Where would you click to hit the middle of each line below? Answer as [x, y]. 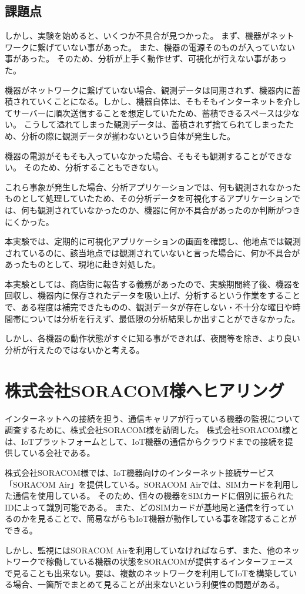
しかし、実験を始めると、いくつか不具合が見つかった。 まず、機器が [138, 36]
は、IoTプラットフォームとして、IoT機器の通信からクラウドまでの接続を [145, 441]
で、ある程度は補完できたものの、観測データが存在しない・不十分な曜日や [149, 307]
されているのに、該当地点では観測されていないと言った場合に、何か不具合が [152, 252]
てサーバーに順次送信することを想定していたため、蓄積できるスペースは [144, 113]
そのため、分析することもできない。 [94, 167]
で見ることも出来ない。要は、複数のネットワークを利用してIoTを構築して [147, 573]
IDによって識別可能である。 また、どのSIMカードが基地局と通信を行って [145, 507]
